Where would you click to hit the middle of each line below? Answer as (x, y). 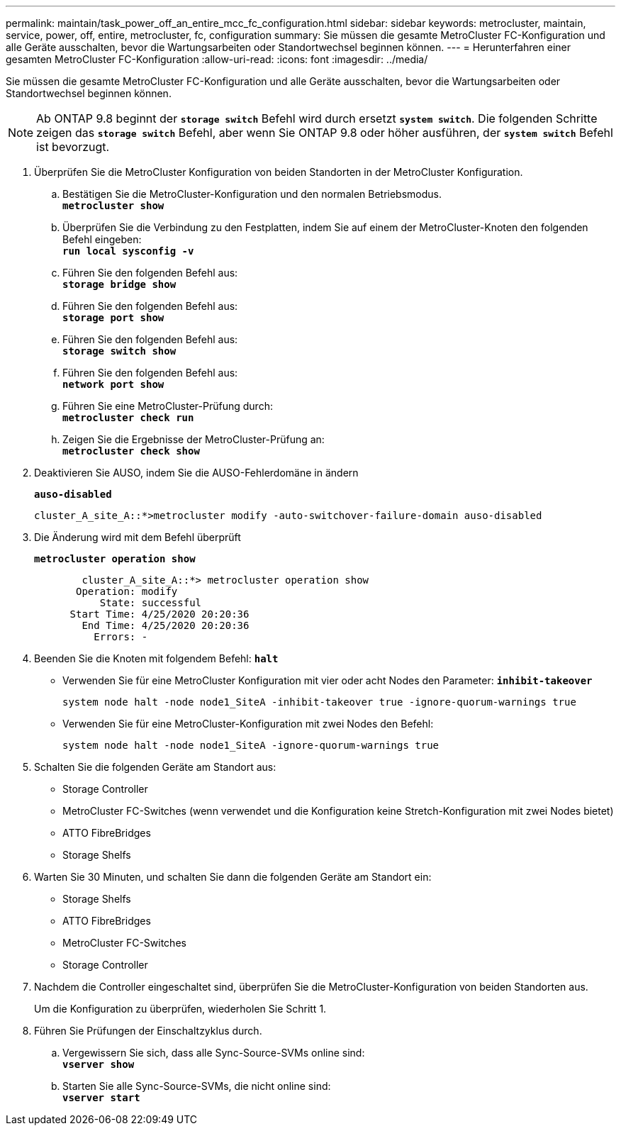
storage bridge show (119, 284)
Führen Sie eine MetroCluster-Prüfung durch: (168, 406)
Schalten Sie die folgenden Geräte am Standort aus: (155, 767)
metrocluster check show (131, 451)
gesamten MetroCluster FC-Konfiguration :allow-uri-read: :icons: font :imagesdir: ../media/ (217, 59)
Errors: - (121, 637)
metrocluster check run (128, 418)
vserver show (99, 1064)
